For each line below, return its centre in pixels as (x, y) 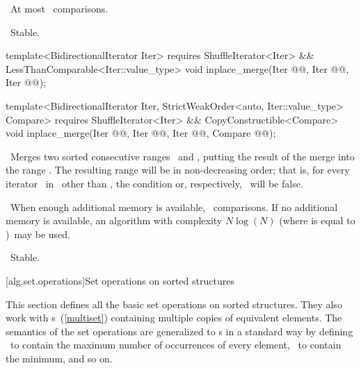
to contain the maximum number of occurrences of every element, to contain (176, 345)
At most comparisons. (59, 8)
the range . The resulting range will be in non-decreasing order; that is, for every (178, 170)
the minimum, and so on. (59, 358)
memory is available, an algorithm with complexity (114, 220)
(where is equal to (317, 220)
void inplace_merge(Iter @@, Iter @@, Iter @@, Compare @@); (141, 133)
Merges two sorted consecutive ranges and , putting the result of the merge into (182, 156)
